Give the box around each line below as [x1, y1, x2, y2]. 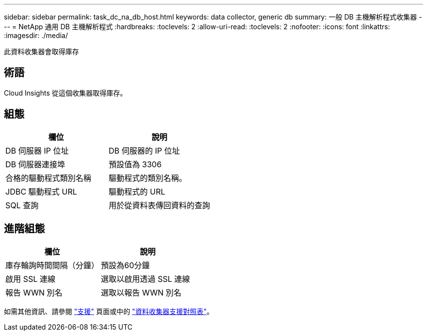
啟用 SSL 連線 [5, 274, 56, 284]
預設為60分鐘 [101, 260, 150, 270]
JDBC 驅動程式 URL [5, 186, 78, 197]
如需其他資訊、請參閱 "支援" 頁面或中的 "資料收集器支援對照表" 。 [4, 307, 213, 315]
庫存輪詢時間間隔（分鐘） [5, 260, 99, 270]
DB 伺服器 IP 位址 [5, 145, 69, 156]
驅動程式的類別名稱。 [109, 173, 187, 183]
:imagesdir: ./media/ [4, 31, 68, 39]
